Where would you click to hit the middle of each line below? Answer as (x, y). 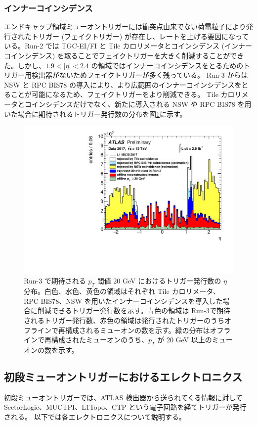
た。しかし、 (25, 65)
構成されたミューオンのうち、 (100, 340)
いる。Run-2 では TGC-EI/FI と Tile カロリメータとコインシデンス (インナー (128, 46)
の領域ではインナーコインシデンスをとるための (167, 65)
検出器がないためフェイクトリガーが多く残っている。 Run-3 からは (140, 75)
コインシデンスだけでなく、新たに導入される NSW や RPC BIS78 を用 (138, 104)
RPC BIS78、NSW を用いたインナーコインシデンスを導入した (123, 301)
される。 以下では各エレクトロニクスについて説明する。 (95, 416)
